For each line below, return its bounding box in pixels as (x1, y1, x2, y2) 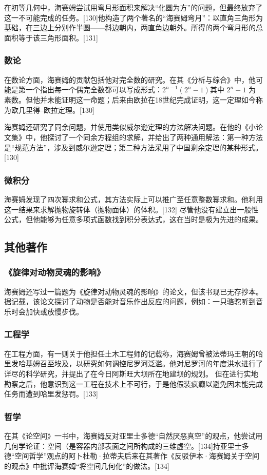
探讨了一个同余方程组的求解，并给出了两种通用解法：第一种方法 (47, 131, 263, 142)
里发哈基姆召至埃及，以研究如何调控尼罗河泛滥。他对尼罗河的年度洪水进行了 (4, 358, 263, 369)
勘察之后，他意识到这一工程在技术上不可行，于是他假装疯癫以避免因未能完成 (4, 378, 263, 389)
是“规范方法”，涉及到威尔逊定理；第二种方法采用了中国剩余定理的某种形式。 (4, 142, 263, 152)
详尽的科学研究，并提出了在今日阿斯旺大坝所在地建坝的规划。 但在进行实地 (4, 368, 258, 379)
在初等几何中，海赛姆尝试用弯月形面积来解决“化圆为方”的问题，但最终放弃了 (4, 2, 263, 12)
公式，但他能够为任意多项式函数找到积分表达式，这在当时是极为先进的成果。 (4, 214, 263, 225)
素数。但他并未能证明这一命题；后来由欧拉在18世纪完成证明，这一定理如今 (4, 94, 256, 105)
